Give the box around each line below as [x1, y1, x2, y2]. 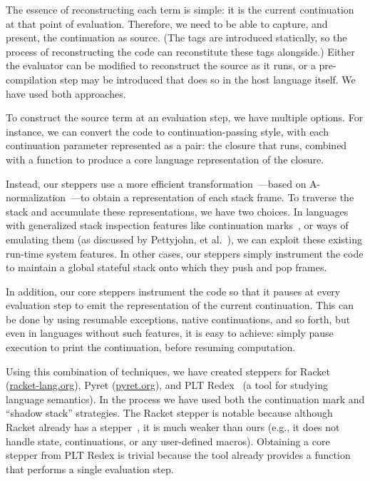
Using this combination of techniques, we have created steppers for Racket [6, 363, 330, 378]
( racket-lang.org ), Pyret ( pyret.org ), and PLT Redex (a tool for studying [6, 378, 328, 393]
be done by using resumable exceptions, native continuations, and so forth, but [6, 311, 351, 326]
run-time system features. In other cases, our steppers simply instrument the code [6, 245, 364, 260]
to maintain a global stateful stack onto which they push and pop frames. [6, 260, 327, 275]
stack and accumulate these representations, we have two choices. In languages [6, 203, 349, 218]
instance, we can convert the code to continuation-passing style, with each [6, 123, 329, 138]
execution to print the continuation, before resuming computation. [6, 340, 296, 355]
